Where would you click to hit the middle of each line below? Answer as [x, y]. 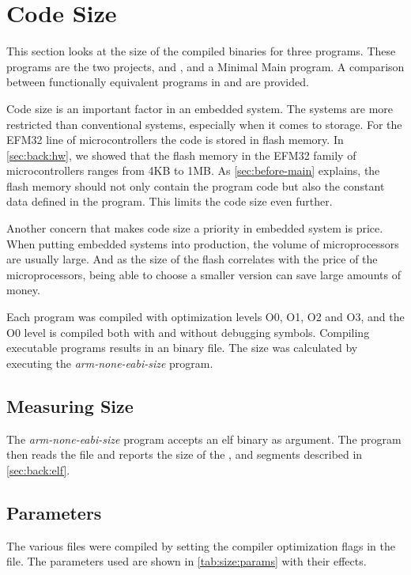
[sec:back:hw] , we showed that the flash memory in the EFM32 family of [181, 155]
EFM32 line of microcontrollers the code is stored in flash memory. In [175, 140]
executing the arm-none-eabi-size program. [110, 363]
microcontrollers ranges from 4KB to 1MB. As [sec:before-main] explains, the [193, 170]
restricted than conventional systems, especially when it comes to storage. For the [204, 124]
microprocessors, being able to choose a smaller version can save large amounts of [204, 274]
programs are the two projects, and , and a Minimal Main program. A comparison [205, 66]
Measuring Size [70, 405]
